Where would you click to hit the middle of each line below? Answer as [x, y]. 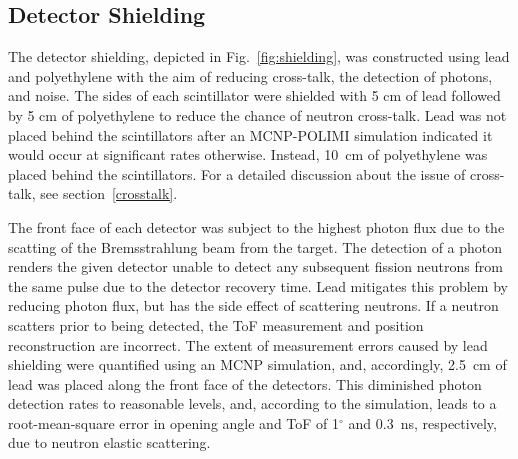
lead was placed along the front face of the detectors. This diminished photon [245, 383]
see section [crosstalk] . [109, 193]
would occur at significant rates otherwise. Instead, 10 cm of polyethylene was [248, 154]
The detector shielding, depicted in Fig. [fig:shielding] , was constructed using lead [259, 56]
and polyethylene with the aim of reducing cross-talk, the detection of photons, [250, 75]
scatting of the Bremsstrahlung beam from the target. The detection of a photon [255, 246]
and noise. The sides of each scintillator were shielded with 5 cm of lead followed [254, 95]
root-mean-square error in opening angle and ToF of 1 [174, 422]
